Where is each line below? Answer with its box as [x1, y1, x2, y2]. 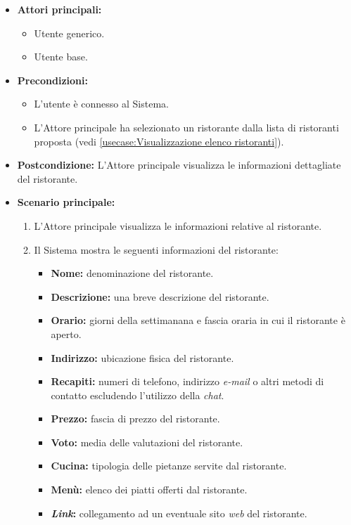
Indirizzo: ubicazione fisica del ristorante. [51, 350, 234, 365]
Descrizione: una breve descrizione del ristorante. [51, 289, 269, 304]
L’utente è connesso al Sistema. [34, 96, 169, 111]
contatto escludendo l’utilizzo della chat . [51, 387, 224, 402]
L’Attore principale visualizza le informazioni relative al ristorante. [34, 218, 322, 233]
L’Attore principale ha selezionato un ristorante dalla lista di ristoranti [34, 119, 339, 134]
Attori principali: [17, 2, 102, 16]
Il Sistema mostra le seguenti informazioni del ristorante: [34, 242, 279, 257]
